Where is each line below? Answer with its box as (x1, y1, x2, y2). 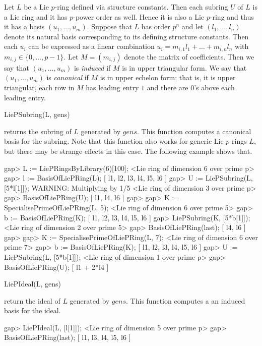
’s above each (194, 82, 235, 93)
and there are (147, 82, 188, 93)
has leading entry (86, 82, 139, 93)
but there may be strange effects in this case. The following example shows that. (4, 145, 252, 156)
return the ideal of (4, 295, 60, 306)
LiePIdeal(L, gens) (4, 278, 61, 289)
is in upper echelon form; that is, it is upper (100, 72, 236, 83)
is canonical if (46, 72, 89, 83)
